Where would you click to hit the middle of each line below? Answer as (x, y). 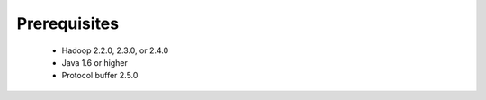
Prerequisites (68, 23)
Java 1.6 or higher (94, 62)
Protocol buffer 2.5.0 (100, 76)
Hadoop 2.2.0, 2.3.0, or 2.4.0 (115, 50)
